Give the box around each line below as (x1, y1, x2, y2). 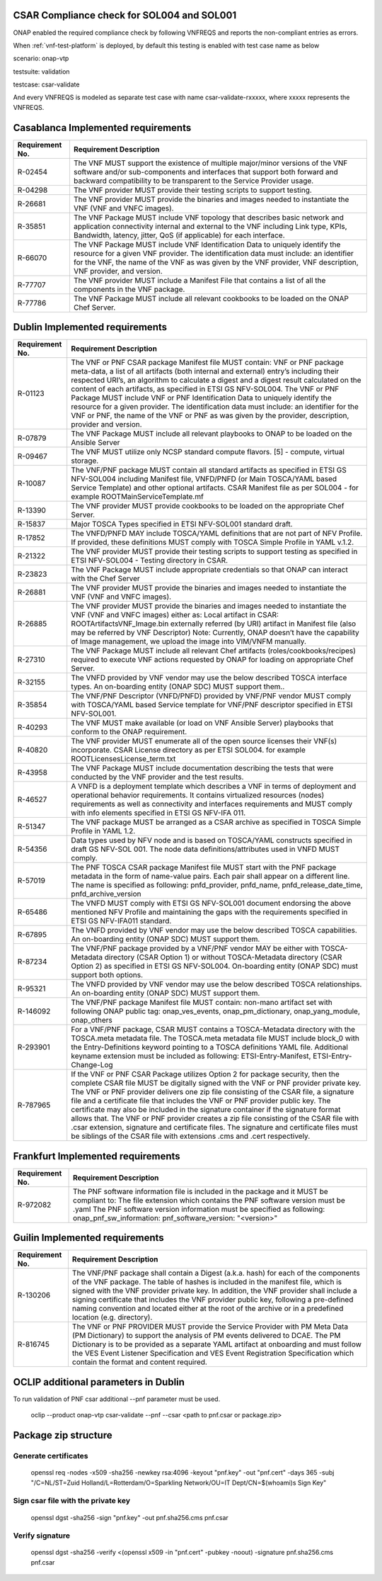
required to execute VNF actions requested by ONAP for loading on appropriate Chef (71, 655, 354, 665)
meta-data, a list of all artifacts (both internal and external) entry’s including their (71, 366, 340, 376)
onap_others (71, 1015, 113, 1025)
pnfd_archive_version (71, 889, 141, 899)
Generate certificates (13, 1451, 88, 1461)
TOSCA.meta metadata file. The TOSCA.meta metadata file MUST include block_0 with (71, 1033, 360, 1043)
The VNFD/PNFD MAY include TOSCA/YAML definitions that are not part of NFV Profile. (71, 529, 363, 539)
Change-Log (71, 1060, 113, 1070)
